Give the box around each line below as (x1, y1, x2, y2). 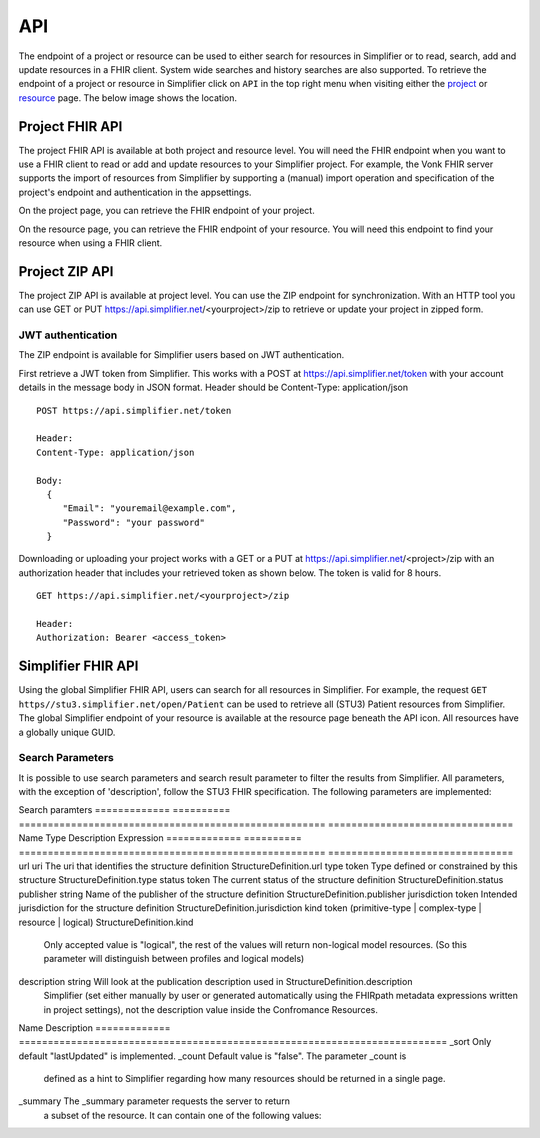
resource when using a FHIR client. (18, 236, 163, 249)
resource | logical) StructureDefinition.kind (18, 916, 194, 928)
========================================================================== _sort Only (18, 1036, 492, 1048)
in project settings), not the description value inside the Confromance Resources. (43, 1003, 379, 1015)
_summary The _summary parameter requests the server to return (18, 1095, 290, 1107)
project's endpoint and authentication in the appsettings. (18, 186, 252, 198)
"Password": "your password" (62, 516, 205, 528)
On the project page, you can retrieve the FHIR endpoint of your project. (18, 205, 315, 217)
